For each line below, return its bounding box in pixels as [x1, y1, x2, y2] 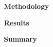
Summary [4, 34, 37, 44]
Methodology [4, 1, 49, 11]
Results [4, 17, 29, 27]
